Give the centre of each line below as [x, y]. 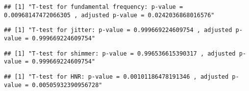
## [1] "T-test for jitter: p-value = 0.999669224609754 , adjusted [118, 30]
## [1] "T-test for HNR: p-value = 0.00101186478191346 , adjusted [116, 76]
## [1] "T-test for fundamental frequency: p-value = [94, 7]
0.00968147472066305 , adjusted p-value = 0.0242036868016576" [109, 15]
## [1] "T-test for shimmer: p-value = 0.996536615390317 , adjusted [120, 53]
